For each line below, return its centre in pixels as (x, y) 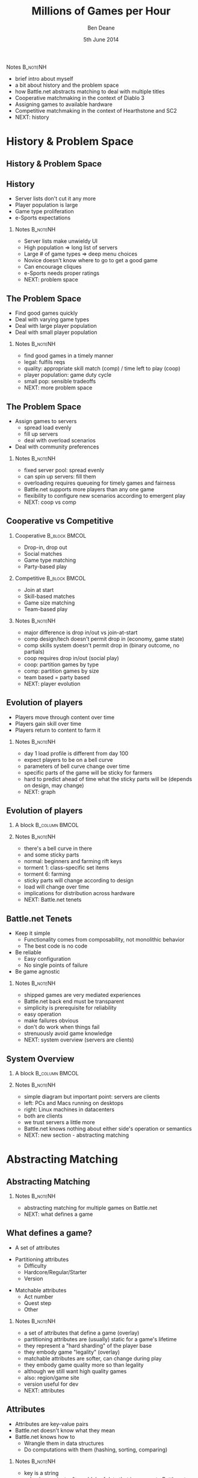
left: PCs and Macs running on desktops (73, 1103)
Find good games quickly (46, 313)
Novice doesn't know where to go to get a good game (91, 260)
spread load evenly (48, 427)
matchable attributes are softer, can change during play (93, 1358)
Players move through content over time (65, 717)
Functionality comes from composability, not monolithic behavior (104, 940)
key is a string (41, 1473)
